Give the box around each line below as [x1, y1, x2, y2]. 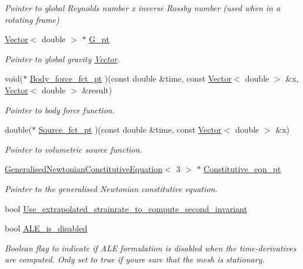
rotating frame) [5, 13, 59, 25]
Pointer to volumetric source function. [5, 143, 142, 155]
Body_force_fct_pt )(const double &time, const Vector [29, 72, 232, 85]
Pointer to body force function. [5, 103, 115, 116]
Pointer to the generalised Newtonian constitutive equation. [5, 182, 218, 194]
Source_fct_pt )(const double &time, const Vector [38, 123, 222, 136]
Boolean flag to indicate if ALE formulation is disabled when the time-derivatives [5, 241, 297, 254]
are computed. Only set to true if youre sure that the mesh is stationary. [5, 253, 265, 265]
